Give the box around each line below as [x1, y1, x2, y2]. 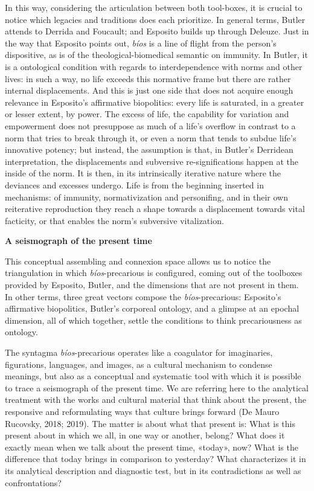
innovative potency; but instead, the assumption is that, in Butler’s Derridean [5, 143, 293, 156]
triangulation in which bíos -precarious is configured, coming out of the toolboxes [5, 266, 303, 279]
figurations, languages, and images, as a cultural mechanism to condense [5, 358, 272, 370]
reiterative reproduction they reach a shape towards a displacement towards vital [5, 202, 305, 215]
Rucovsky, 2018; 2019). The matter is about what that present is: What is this [5, 417, 295, 429]
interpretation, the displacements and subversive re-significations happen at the [5, 155, 298, 167]
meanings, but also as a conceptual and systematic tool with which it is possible [5, 370, 301, 382]
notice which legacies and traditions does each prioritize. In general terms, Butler [5, 13, 306, 25]
